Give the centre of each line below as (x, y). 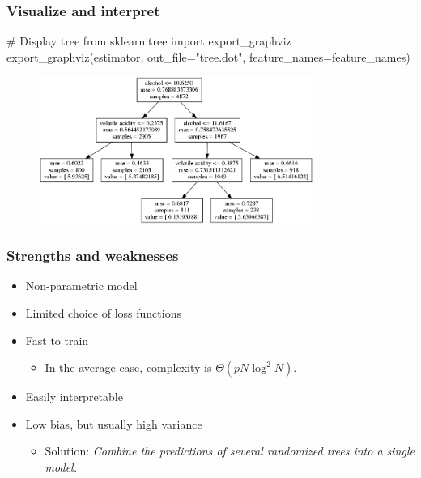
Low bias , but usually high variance (114, 423)
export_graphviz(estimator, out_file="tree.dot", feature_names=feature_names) (208, 56)
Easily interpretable (74, 397)
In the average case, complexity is (128, 367)
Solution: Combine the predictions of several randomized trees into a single (230, 451)
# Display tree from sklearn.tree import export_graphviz (149, 41)
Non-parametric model (81, 286)
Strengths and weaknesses (93, 256)
